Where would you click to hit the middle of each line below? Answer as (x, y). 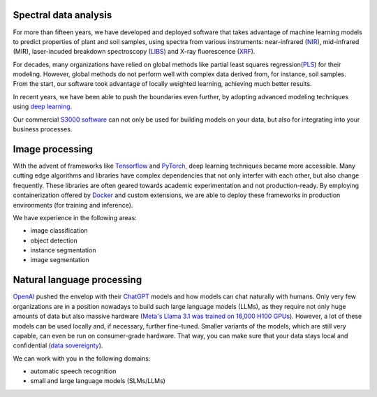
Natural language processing (77, 280)
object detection (54, 240)
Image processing (53, 149)
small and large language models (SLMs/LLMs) (98, 381)
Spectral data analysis (62, 15)
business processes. (43, 129)
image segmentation (60, 260)
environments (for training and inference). (73, 205)
